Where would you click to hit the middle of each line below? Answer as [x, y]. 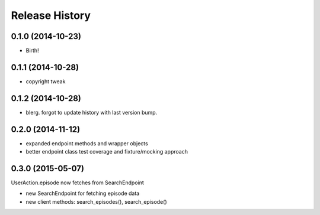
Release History [51, 15]
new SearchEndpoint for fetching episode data [83, 193]
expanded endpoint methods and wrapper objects [87, 143]
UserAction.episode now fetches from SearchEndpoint [78, 183]
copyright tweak [46, 81]
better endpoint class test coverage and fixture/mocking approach [107, 152]
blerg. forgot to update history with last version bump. [92, 112]
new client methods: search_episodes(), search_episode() [96, 201]
